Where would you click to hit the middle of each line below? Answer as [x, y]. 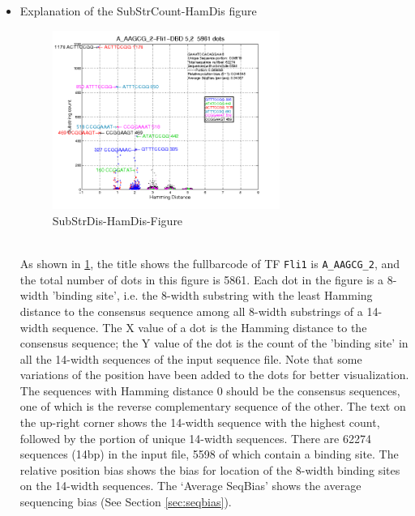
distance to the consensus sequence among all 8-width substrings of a [191, 311]
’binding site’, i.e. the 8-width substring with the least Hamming [212, 295]
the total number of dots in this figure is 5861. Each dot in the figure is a [202, 279]
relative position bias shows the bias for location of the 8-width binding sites [210, 469]
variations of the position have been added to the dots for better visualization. [214, 375]
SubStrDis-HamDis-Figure [118, 220]
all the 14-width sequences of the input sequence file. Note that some [191, 358]
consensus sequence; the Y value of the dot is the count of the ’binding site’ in [214, 343]
